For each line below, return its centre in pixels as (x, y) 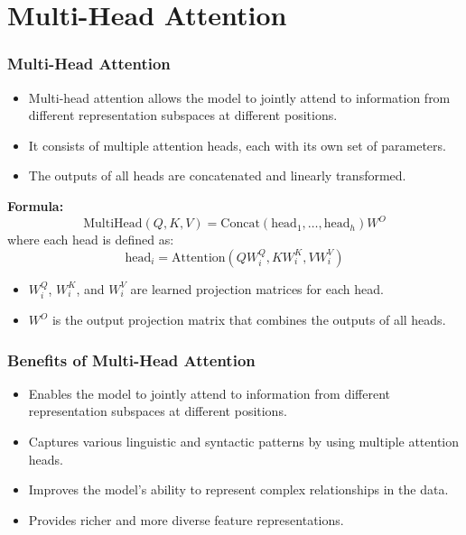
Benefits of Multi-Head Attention (131, 360)
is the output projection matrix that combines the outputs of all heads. (249, 320)
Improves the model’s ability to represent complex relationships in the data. (238, 489)
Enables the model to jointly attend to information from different (209, 393)
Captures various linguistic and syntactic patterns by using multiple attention (244, 442)
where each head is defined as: (91, 240)
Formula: (36, 205)
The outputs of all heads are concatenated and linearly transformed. (217, 175)
